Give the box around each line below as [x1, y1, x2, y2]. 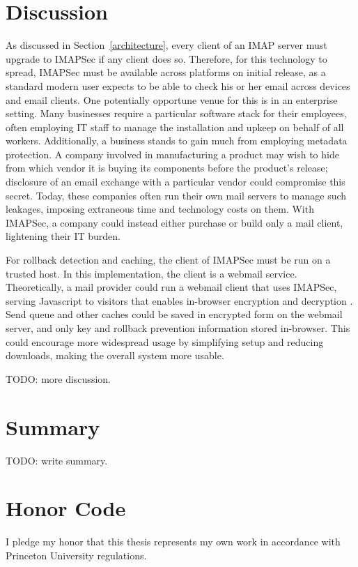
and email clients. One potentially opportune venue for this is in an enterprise [6, 92, 338, 107]
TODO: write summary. [6, 453, 108, 467]
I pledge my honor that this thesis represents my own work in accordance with [6, 534, 341, 549]
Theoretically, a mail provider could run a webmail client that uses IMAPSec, [6, 280, 337, 294]
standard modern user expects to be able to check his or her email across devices [6, 78, 350, 93]
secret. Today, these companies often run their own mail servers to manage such [6, 188, 347, 202]
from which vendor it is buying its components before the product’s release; [6, 160, 328, 175]
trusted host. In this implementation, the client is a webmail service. [6, 266, 297, 280]
